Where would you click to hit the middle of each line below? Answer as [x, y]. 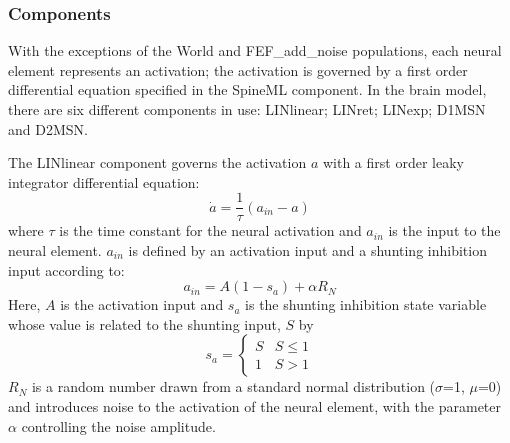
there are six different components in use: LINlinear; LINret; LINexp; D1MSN [247, 109]
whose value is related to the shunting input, [144, 323]
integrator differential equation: [104, 181]
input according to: [66, 269]
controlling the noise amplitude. [118, 425]
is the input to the [444, 230]
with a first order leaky [393, 162]
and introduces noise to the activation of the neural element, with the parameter [255, 406]
